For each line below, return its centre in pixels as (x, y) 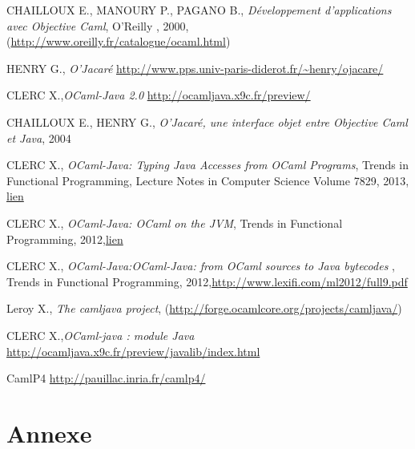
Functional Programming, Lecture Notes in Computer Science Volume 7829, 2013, (208, 180)
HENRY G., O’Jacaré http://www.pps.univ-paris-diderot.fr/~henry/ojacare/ (195, 68)
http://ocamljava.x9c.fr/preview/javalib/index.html (133, 351)
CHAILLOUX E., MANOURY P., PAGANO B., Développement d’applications (199, 10)
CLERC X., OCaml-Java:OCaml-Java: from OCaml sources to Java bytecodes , (201, 266)
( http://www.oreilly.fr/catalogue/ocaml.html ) (119, 41)
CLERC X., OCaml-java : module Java (101, 335)
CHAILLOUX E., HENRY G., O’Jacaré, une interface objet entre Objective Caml (207, 121)
